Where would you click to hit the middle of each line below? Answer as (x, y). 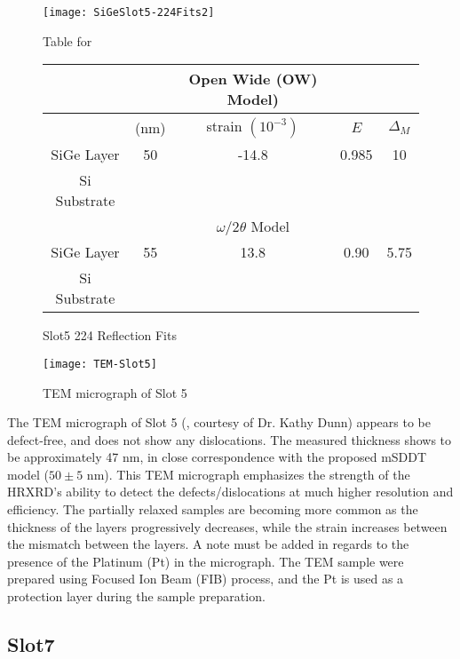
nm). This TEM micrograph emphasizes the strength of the (248, 474)
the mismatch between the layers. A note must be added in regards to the (208, 544)
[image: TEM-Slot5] (100, 364)
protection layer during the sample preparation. (136, 596)
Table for (67, 40)
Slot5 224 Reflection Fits (110, 335)
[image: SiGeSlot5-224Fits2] (129, 12)
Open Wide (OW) (253, 79)
